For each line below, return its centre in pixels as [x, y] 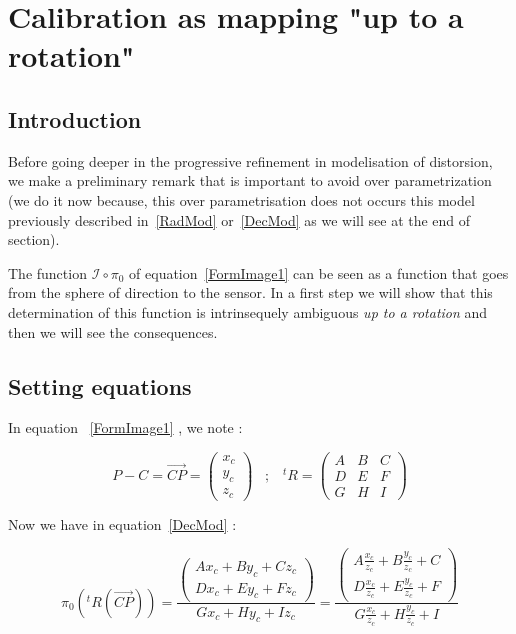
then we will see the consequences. [113, 331]
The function [47, 272]
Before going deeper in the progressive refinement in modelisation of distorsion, [250, 160]
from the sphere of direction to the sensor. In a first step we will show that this [250, 292]
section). [34, 239]
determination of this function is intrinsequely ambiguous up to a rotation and [248, 311]
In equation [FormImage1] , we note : [125, 427]
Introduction [75, 118]
